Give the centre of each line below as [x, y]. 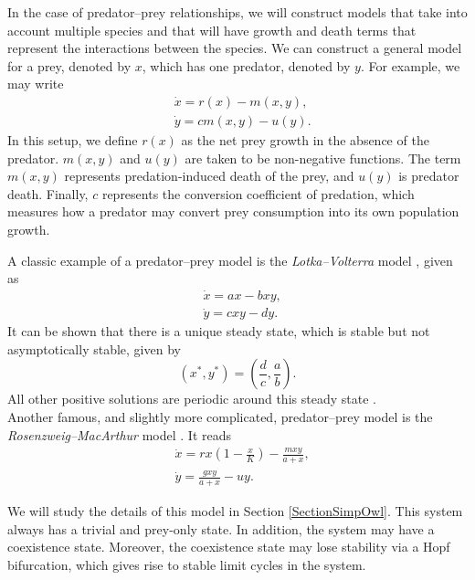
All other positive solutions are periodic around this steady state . [192, 399]
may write [36, 84]
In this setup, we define [73, 140]
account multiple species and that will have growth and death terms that [212, 30]
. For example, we [410, 65]
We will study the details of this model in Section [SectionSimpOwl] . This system [235, 511]
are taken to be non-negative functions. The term [323, 158]
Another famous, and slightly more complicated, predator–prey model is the [220, 417]
